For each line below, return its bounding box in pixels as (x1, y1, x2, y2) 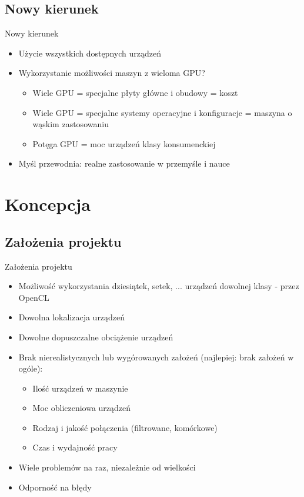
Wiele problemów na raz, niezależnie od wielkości (18, 461, 196, 473)
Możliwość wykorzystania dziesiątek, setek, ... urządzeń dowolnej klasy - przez (18, 280, 299, 292)
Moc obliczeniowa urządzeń (32, 402, 131, 414)
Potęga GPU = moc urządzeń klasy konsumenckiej (32, 137, 216, 150)
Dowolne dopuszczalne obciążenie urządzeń (18, 330, 173, 343)
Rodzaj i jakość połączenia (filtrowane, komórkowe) (32, 421, 218, 433)
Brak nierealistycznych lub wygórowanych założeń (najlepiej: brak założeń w (18, 350, 294, 363)
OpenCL (18, 291, 49, 303)
